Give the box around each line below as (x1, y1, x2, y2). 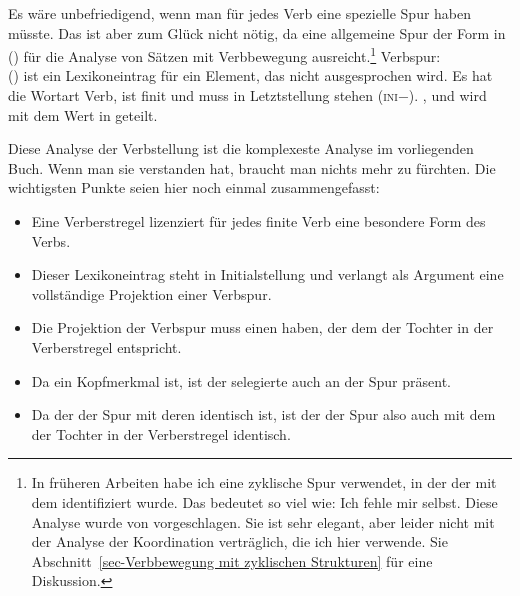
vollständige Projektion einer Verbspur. (31, 283, 272, 304)
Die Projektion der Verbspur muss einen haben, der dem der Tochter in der (31, 317, 494, 338)
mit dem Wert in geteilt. (8, 104, 158, 125)
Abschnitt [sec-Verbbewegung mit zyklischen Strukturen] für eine (31, 550, 433, 571)
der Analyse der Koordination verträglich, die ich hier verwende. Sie (31, 531, 448, 552)
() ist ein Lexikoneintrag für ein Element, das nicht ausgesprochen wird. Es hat (8, 65, 493, 86)
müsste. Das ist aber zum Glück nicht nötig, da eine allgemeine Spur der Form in (8, 22, 506, 43)
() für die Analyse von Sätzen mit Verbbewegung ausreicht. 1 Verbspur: (8, 43, 441, 66)
